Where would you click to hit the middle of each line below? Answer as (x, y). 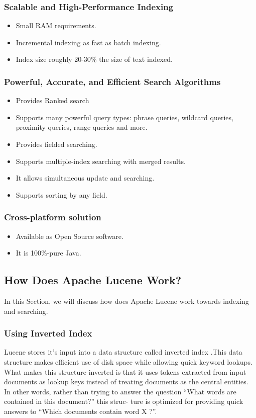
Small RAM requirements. (56, 25)
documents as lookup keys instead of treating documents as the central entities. (126, 382)
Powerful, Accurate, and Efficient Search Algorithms (112, 81)
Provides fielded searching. (56, 144)
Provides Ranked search (52, 100)
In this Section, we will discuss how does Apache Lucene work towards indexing (126, 301)
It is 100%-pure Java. (48, 253)
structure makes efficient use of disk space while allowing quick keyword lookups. (128, 361)
